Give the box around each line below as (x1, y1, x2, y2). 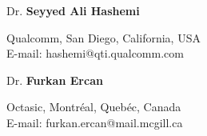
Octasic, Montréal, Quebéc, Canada (6, 98, 181, 115)
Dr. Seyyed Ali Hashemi (6, 2, 140, 18)
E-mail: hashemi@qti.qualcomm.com (6, 45, 184, 62)
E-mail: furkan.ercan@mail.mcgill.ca (6, 114, 183, 130)
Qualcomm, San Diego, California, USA (6, 29, 201, 46)
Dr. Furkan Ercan (6, 71, 103, 88)
